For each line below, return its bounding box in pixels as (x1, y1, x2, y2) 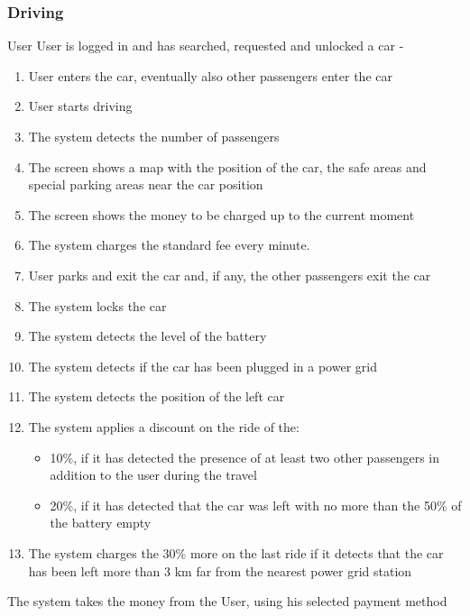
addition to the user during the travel (50, 465, 257, 484)
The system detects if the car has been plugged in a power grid (28, 356, 377, 375)
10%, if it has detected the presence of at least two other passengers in (50, 447, 439, 466)
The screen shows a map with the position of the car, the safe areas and (28, 157, 427, 176)
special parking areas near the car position (28, 175, 263, 194)
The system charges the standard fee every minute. (28, 235, 310, 254)
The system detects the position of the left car (28, 387, 285, 406)
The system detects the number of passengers (28, 127, 280, 145)
